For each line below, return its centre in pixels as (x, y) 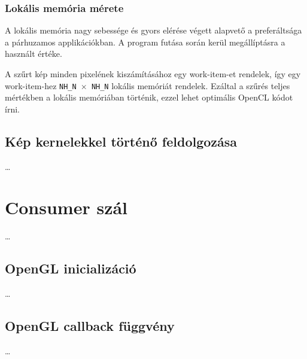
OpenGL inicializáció (71, 268)
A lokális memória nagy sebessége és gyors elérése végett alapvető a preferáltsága (153, 30)
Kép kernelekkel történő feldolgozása (121, 141)
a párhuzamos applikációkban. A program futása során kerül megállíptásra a (145, 42)
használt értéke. (34, 54)
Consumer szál (66, 207)
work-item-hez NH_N (41, 85)
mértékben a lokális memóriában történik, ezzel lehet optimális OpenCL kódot (149, 97)
